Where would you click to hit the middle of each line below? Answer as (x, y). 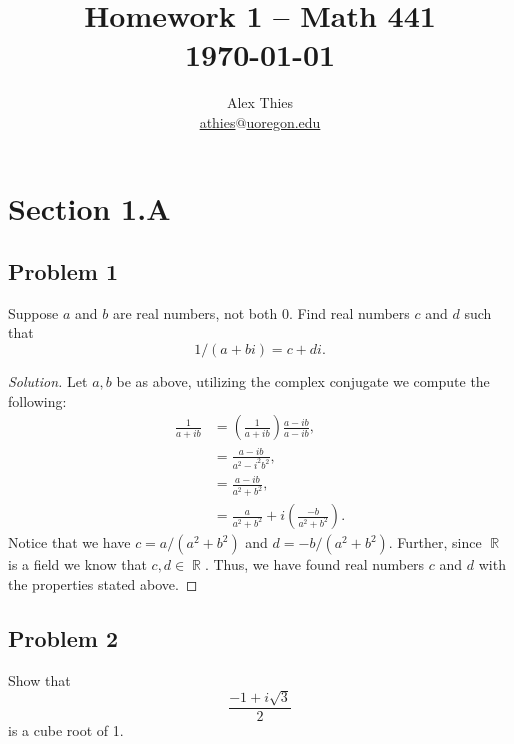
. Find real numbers (349, 312)
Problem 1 (63, 271)
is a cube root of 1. (66, 730)
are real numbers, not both (195, 312)
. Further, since (435, 542)
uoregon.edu (283, 121)
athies (217, 121)
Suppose (33, 312)
